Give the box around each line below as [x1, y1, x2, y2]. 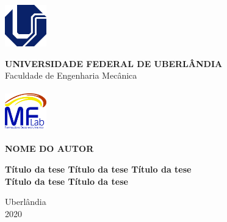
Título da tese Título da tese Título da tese [5, 163, 192, 176]
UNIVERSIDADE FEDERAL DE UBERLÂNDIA [5, 57, 223, 70]
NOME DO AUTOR [5, 142, 94, 155]
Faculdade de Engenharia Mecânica [5, 69, 137, 82]
